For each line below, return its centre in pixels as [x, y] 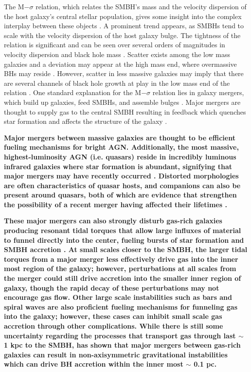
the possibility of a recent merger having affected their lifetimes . [116, 204]
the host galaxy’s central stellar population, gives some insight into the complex [123, 16]
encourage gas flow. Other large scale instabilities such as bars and [118, 297]
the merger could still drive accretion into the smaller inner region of [123, 278]
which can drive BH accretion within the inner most [94, 364]
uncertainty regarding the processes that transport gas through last [120, 335]
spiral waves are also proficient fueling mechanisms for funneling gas [121, 306]
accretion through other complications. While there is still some [114, 326]
